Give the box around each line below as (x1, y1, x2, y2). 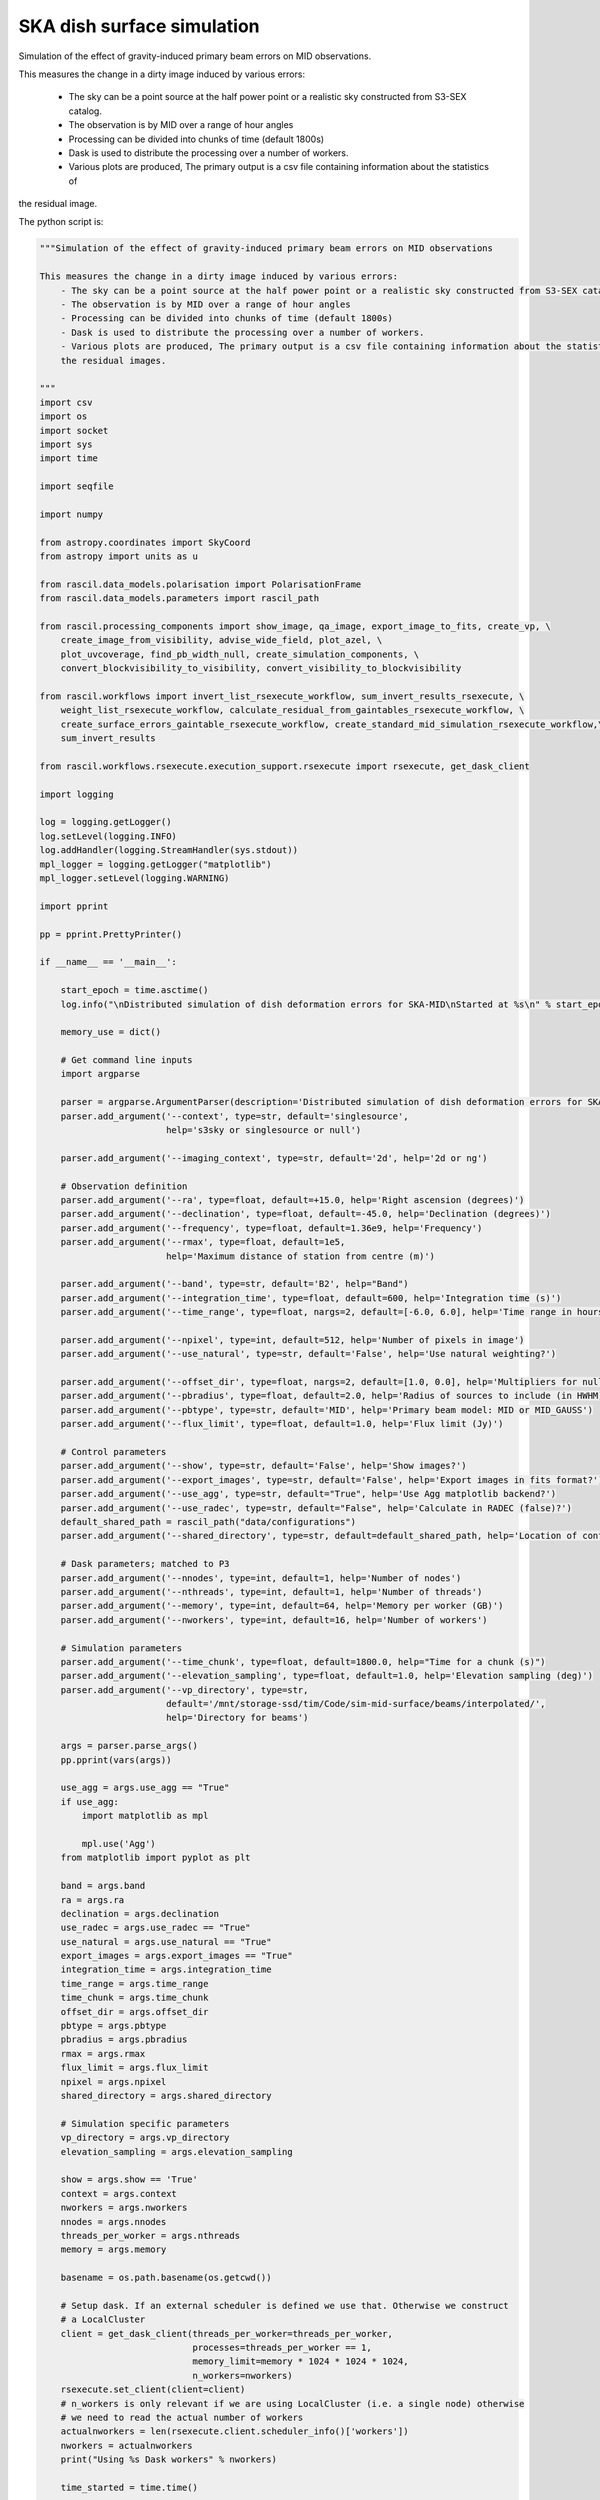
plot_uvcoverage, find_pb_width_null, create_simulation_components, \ (60, 648, 420, 660)
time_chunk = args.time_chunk (60, 1992, 209, 2004)
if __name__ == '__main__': (39, 956, 177, 968)
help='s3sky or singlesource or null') (165, 1125, 362, 1136)
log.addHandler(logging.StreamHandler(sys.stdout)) (39, 845, 299, 856)
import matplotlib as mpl (81, 1810, 209, 1822)
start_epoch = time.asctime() (60, 985, 209, 996)
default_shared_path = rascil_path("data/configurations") (60, 1516, 357, 1527)
